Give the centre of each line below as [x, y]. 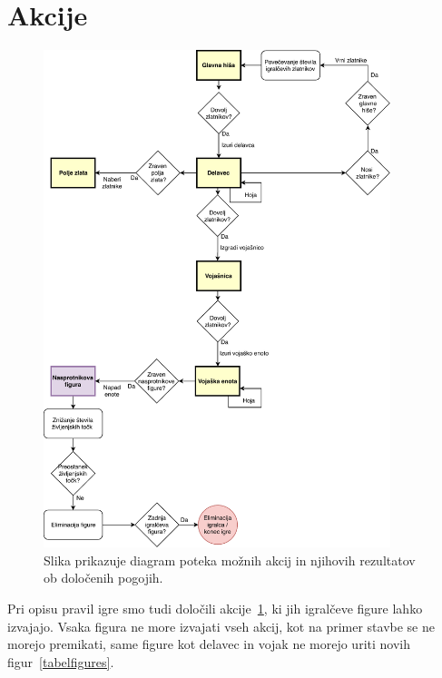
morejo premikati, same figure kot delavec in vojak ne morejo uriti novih [209, 644]
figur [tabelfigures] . [61, 661]
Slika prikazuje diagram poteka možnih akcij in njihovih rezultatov [230, 560]
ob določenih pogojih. [103, 578]
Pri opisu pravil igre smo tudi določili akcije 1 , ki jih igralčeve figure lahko [215, 608]
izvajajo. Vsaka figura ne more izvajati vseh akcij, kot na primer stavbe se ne [221, 626]
